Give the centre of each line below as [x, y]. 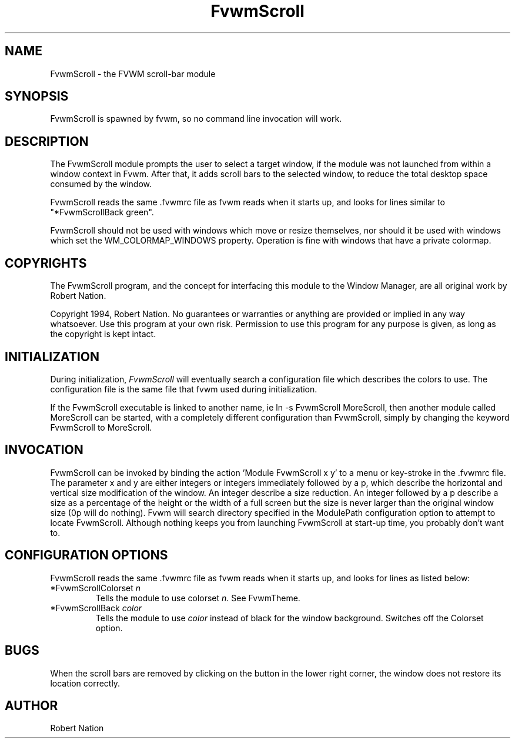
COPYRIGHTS [46, 263]
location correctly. [85, 683]
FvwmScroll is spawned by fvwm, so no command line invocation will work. [196, 119]
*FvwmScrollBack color [96, 608]
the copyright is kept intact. [103, 334]
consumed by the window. [101, 184]
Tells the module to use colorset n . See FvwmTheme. [198, 598]
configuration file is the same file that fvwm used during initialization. [184, 389]
